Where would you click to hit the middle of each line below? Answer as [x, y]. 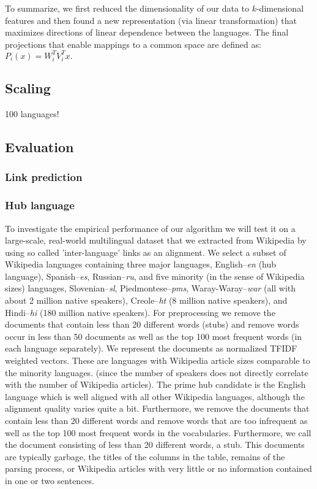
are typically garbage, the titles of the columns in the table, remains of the [145, 456]
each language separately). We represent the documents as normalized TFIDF [151, 348]
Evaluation [39, 147]
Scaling [28, 88]
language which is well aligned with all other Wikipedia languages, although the [155, 396]
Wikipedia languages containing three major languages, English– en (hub [141, 264]
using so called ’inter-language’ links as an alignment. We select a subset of [146, 252]
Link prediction [44, 177]
